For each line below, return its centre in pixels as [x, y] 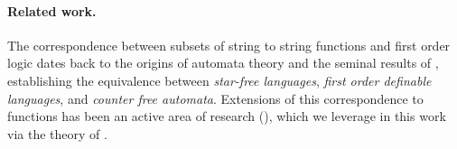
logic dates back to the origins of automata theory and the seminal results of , [223, 63]
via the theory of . [57, 133]
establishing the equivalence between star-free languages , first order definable [219, 80]
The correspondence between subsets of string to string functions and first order [229, 45]
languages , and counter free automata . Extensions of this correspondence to [215, 98]
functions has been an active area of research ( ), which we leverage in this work [227, 116]
